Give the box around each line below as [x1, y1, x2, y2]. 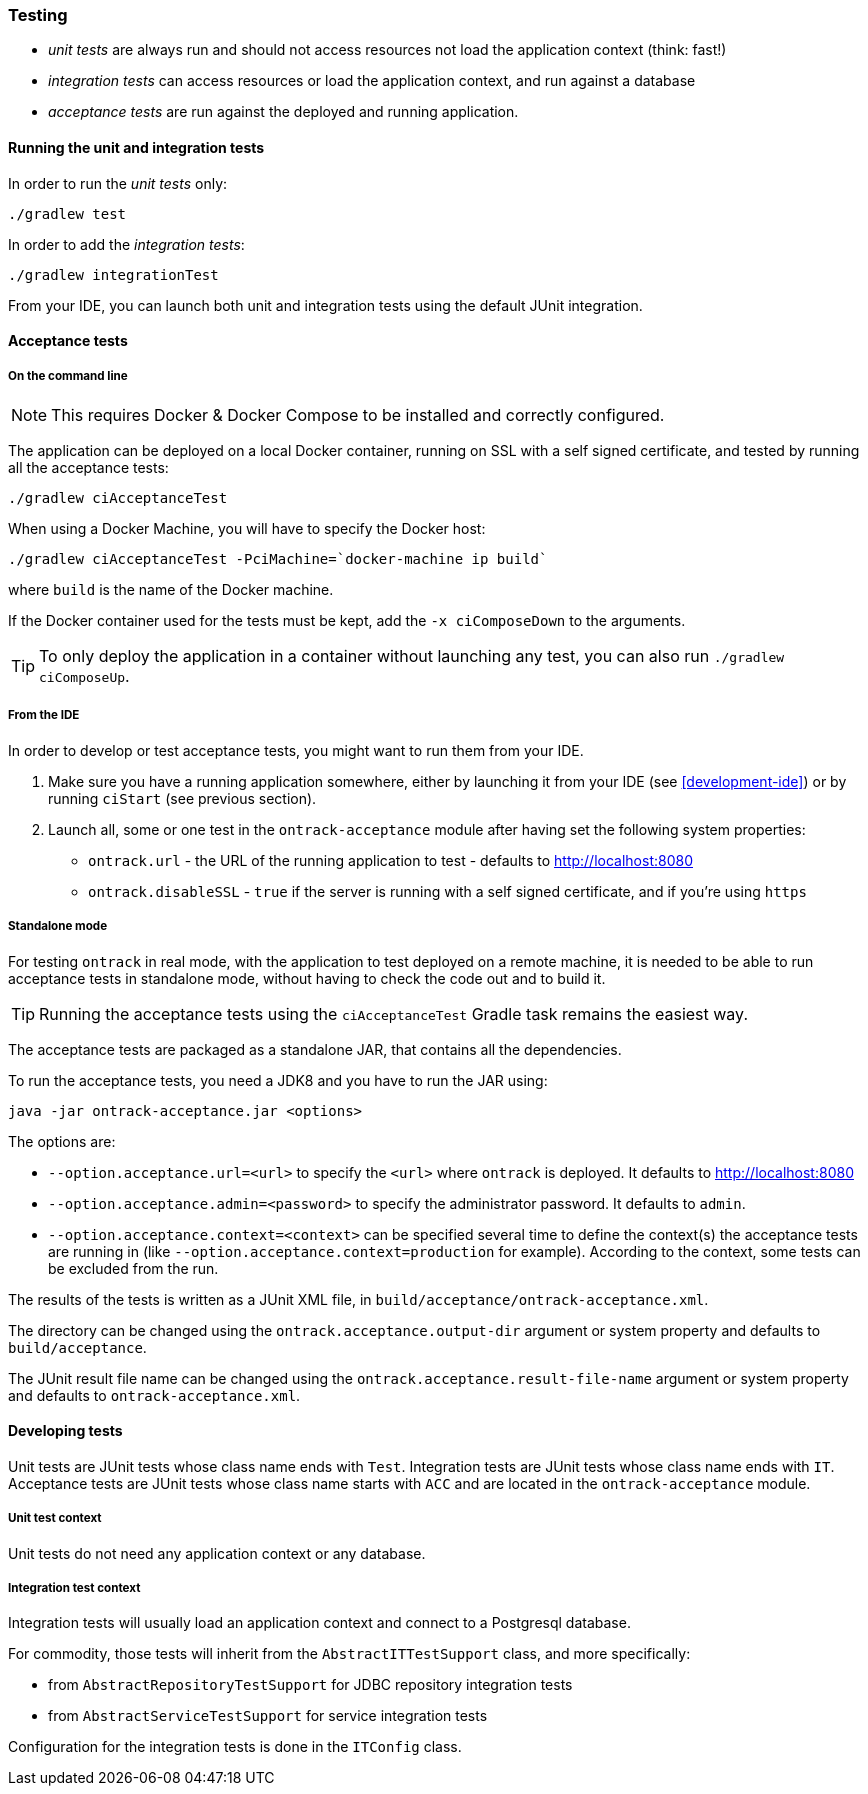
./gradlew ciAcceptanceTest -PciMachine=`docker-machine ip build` [8, 550, 548, 567]
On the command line [8, 368, 128, 383]
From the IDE [8, 708, 80, 723]
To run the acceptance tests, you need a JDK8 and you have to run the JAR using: [8, 1071, 548, 1089]
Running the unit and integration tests [8, 138, 265, 156]
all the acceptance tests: [8, 458, 169, 476]
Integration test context [8, 1580, 141, 1595]
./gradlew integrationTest [8, 266, 219, 283]
